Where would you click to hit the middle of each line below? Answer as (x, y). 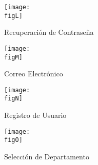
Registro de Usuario (35, 115)
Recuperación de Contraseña (49, 32)
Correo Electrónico (34, 74)
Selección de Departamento (47, 157)
